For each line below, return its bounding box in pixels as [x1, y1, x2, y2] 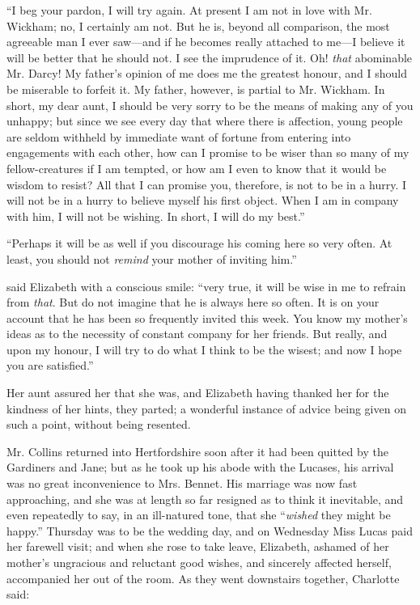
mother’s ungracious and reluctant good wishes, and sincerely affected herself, [6, 554, 392, 570]
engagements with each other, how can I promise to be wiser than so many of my [6, 144, 409, 161]
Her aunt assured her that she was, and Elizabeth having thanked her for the [6, 384, 389, 401]
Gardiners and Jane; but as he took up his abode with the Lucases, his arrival [6, 459, 394, 476]
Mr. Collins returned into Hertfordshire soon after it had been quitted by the [6, 442, 388, 459]
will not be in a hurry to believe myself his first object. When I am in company [6, 192, 399, 209]
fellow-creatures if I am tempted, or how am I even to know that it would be [6, 159, 387, 176]
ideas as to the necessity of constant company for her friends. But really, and [6, 325, 388, 342]
